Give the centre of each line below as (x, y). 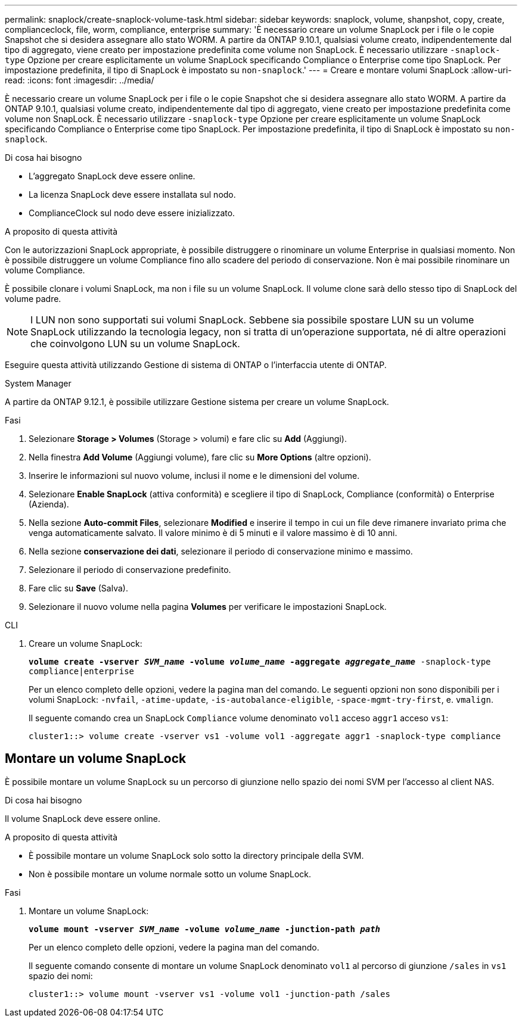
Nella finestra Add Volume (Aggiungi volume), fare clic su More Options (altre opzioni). (200, 457)
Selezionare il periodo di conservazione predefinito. (130, 570)
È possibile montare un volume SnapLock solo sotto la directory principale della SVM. (196, 855)
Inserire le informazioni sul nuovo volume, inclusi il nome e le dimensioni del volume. (194, 476)
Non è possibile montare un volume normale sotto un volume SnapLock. (170, 874)
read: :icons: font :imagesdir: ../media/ (80, 80)
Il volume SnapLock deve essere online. (83, 818)
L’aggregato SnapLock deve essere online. (112, 176)
